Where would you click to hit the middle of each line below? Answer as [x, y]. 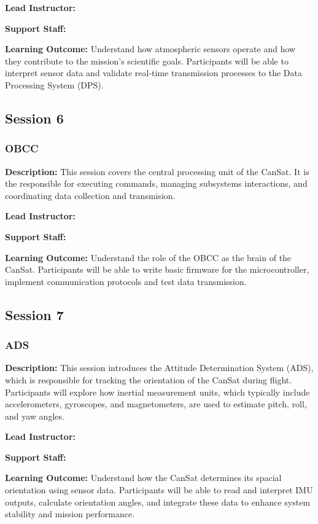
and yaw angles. [35, 416]
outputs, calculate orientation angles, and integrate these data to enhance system [158, 502]
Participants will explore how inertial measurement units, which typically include [157, 392]
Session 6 [34, 118]
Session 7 [34, 314]
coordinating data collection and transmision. [90, 195]
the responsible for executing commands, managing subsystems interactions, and [156, 183]
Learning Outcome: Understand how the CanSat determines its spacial [143, 478]
